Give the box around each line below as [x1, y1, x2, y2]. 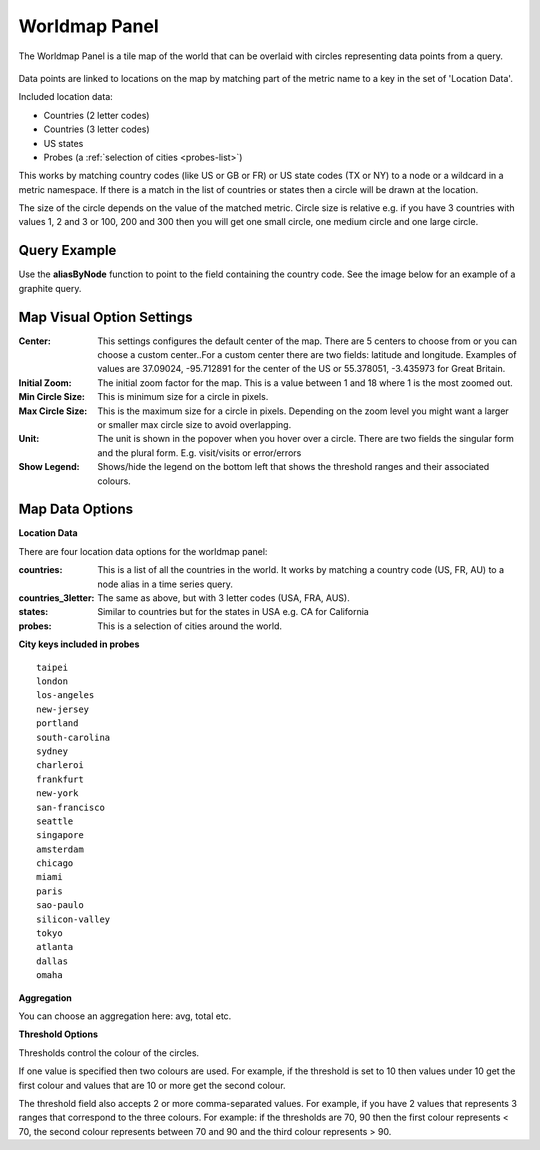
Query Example [18, 242, 117, 259]
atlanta [36, 941, 74, 953]
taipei [36, 661, 69, 673]
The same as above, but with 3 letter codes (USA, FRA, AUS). [97, 592, 350, 604]
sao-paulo [36, 900, 84, 911]
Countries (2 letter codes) [43, 109, 150, 121]
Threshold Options [18, 1028, 99, 1040]
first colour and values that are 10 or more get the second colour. [18, 1079, 286, 1091]
